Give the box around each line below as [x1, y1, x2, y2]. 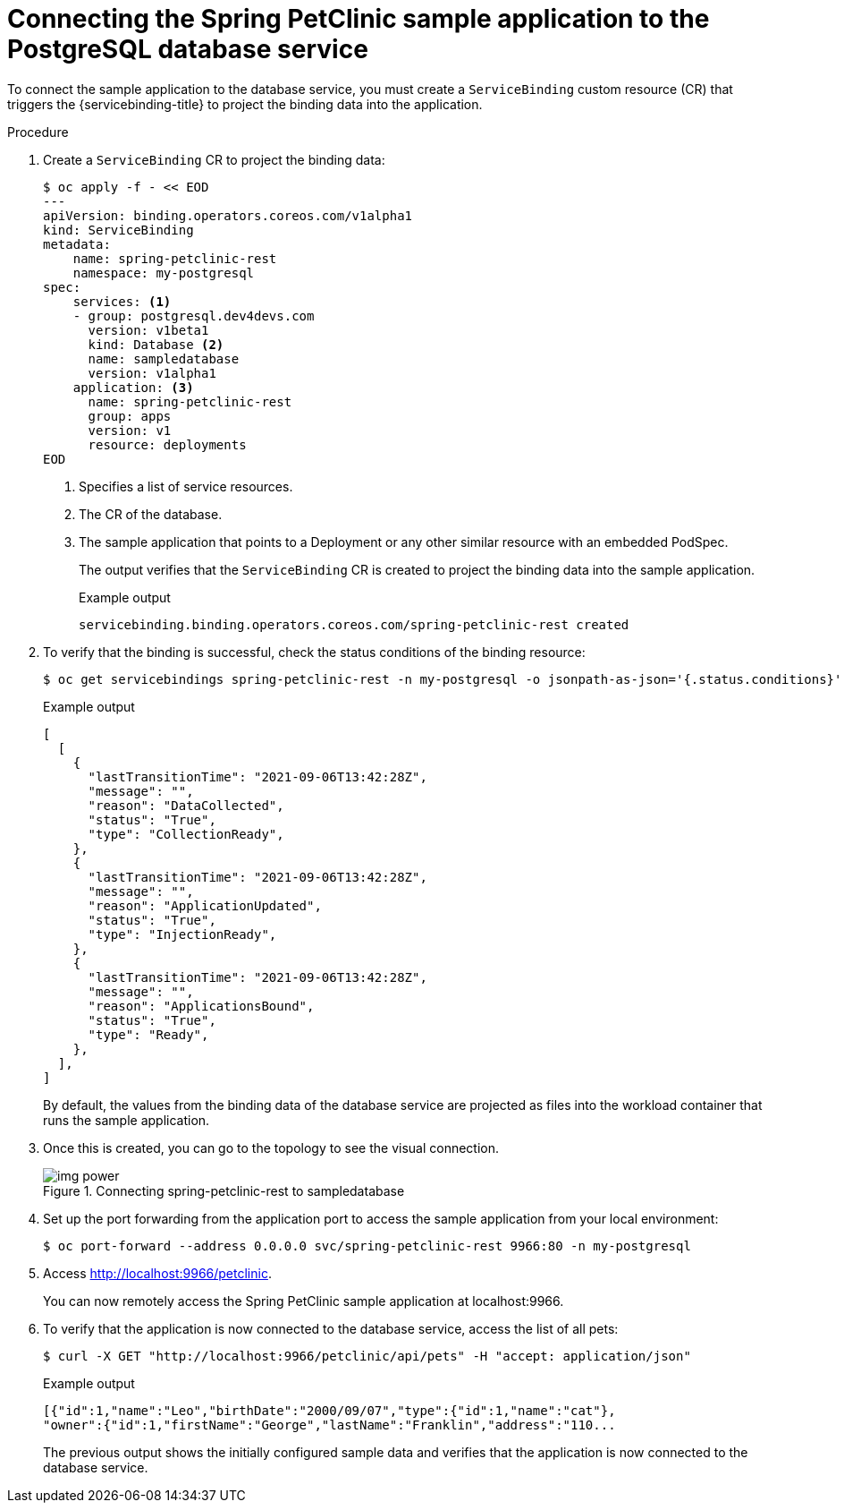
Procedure [7, 124, 69, 140]
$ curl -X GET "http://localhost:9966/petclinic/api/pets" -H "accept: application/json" [43, 1348, 691, 1363]
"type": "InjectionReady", [88, 926, 277, 942]
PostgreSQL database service [7, 34, 368, 64]
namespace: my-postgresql [72, 265, 255, 280]
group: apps [88, 408, 172, 423]
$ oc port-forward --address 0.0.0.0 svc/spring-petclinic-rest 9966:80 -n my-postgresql [43, 1238, 691, 1253]
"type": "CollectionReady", [88, 826, 284, 841]
